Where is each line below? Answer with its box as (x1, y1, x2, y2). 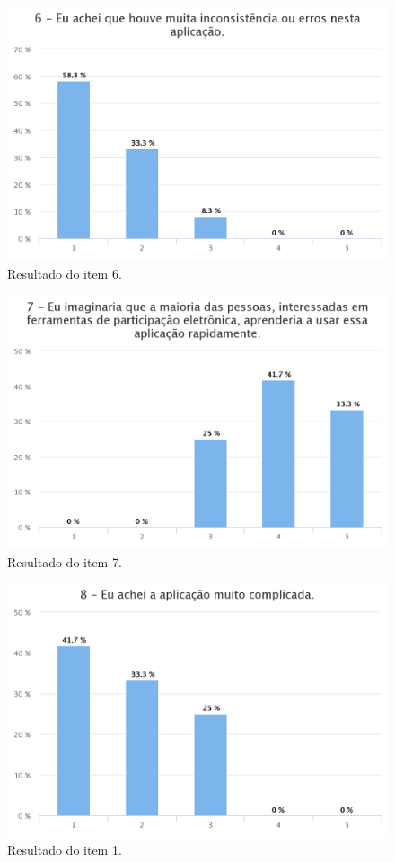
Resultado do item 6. (7, 263, 122, 282)
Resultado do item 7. (7, 552, 122, 571)
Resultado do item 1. (7, 840, 122, 859)
